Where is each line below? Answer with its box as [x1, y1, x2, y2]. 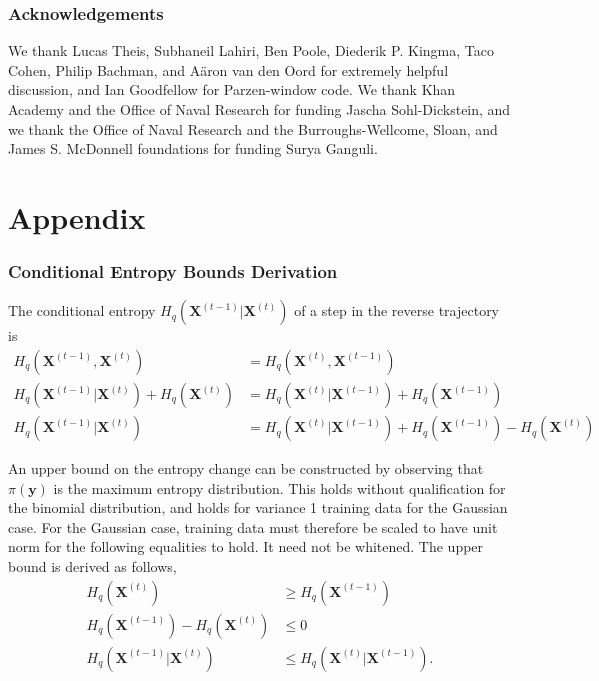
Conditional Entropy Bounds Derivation [8, 259, 338, 284]
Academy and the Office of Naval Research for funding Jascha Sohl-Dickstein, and [8, 99, 511, 119]
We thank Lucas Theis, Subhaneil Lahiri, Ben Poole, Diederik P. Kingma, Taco [8, 40, 494, 61]
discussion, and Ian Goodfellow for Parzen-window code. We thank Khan [8, 79, 456, 100]
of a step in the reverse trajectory [294, 300, 500, 321]
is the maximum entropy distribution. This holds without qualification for [53, 477, 506, 498]
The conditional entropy [8, 300, 156, 321]
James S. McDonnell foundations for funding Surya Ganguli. [8, 138, 378, 159]
